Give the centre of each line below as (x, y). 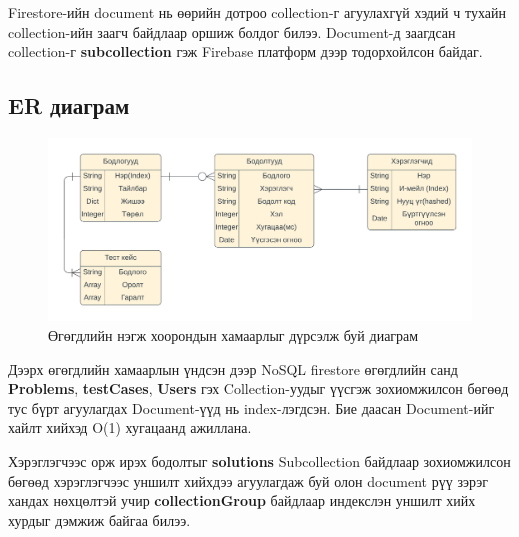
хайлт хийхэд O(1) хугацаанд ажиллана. (130, 427)
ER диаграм (69, 105)
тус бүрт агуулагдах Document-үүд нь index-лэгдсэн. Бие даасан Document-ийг (251, 407)
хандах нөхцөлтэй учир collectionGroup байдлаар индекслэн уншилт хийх (242, 500)
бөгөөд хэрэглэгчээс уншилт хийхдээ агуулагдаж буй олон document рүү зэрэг (248, 480)
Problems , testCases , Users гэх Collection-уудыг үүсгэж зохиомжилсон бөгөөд (258, 388)
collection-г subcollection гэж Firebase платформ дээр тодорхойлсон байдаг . (245, 51)
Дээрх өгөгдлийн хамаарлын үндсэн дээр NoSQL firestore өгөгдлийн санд (233, 368)
